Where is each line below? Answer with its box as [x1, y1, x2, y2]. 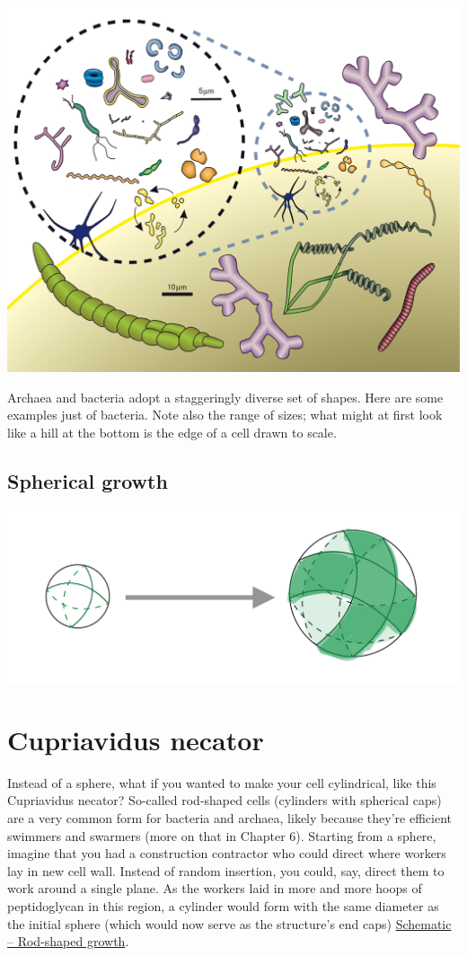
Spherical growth [7, 466, 168, 494]
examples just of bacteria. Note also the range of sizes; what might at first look [7, 405, 443, 424]
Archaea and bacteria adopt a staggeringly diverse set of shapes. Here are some [7, 387, 444, 406]
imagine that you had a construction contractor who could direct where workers [7, 844, 446, 863]
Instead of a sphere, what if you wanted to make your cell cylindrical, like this [7, 773, 436, 792]
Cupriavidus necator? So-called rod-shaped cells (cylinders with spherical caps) [7, 791, 442, 810]
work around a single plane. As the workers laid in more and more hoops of [7, 879, 422, 898]
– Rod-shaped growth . [7, 932, 129, 951]
